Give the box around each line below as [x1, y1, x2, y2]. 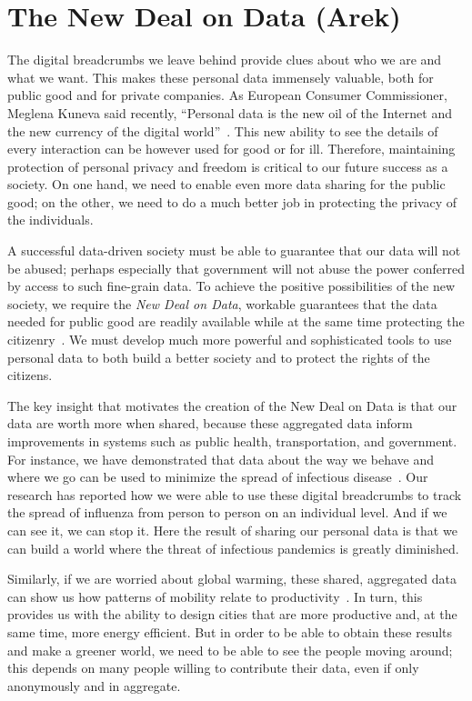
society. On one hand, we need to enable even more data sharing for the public [7, 175, 446, 194]
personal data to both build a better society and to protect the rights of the [7, 347, 430, 366]
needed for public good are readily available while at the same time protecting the [7, 312, 465, 331]
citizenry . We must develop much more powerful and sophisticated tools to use [7, 330, 452, 349]
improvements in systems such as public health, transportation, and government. [7, 432, 457, 450]
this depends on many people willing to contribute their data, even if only [7, 658, 419, 677]
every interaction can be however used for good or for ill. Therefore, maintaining [7, 139, 456, 158]
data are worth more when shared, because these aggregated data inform [7, 414, 413, 433]
